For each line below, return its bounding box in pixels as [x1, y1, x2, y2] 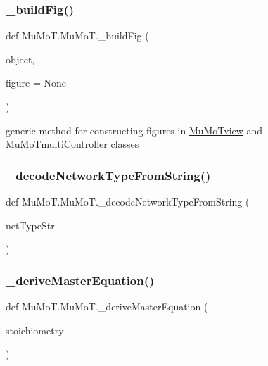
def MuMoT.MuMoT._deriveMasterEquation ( [6, 299, 208, 313]
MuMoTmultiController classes [6, 137, 139, 151]
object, [6, 51, 35, 66]
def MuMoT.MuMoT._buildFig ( [6, 28, 149, 43]
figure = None [6, 75, 66, 90]
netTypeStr [6, 217, 55, 232]
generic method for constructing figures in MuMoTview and [6, 122, 263, 137]
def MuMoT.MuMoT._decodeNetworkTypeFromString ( [6, 194, 250, 208]
